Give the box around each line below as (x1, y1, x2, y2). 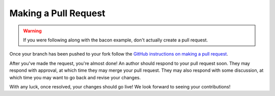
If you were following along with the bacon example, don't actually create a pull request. (23, 37, 208, 43)
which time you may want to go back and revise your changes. (9, 74, 141, 80)
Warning (23, 28, 42, 34)
